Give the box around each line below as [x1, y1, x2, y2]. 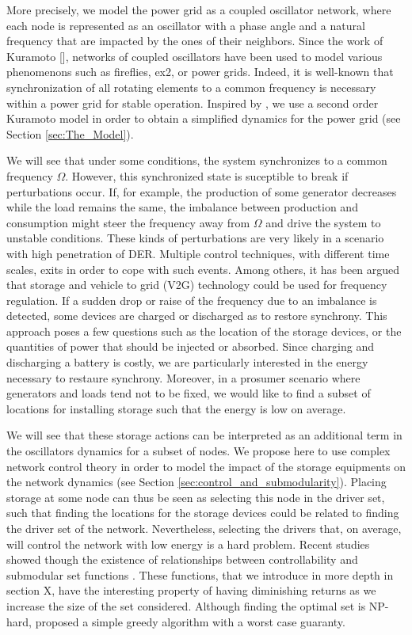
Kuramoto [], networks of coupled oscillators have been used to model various [6, 48, 383, 64]
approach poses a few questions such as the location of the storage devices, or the [6, 322, 402, 339]
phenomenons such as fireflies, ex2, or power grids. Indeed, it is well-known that [6, 63, 394, 80]
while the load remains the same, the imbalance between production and [6, 199, 358, 215]
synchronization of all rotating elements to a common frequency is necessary [6, 78, 376, 95]
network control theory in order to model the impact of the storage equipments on [6, 458, 406, 474]
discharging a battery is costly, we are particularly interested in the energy [6, 354, 368, 371]
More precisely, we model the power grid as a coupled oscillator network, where [6, 2, 391, 17]
